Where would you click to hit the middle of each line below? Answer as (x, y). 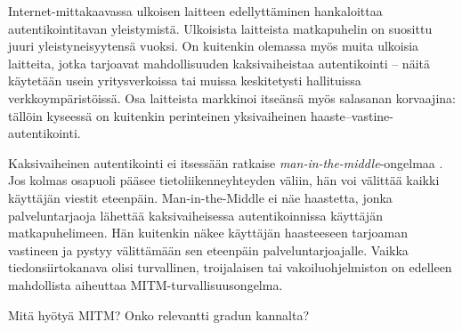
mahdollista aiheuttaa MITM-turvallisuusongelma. (146, 284)
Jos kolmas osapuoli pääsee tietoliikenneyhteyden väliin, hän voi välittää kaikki (224, 180)
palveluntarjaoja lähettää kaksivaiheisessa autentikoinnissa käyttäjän (195, 215)
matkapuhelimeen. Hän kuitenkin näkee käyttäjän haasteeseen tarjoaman (208, 233)
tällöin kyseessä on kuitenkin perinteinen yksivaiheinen (158, 115)
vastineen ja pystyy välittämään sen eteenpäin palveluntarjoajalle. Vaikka (208, 250)
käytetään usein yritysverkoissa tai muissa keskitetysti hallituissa (185, 80)
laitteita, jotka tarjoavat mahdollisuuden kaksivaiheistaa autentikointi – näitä (219, 63)
